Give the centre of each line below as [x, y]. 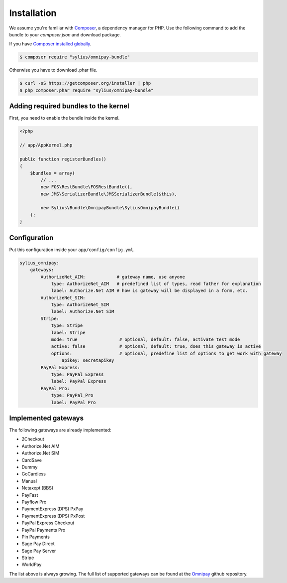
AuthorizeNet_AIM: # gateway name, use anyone [113, 277]
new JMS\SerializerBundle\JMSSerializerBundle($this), [109, 194]
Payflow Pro [34, 502]
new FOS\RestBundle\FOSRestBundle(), [87, 187]
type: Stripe [67, 326]
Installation [33, 13]
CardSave [32, 460]
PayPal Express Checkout [48, 523]
